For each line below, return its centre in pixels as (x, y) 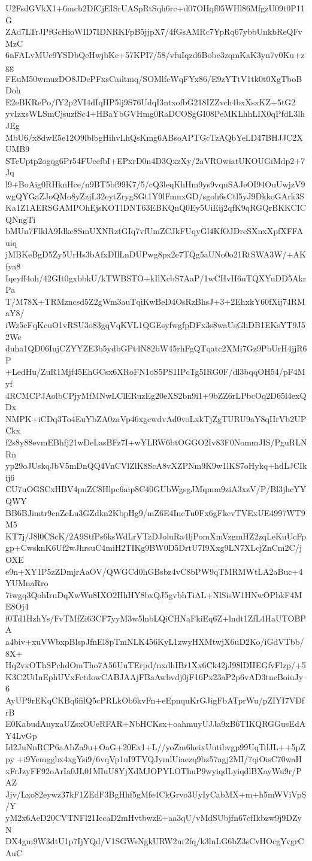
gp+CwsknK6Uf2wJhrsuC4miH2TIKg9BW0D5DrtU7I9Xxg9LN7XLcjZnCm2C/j (154, 548)
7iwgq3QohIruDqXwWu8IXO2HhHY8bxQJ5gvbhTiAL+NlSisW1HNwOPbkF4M (154, 594)
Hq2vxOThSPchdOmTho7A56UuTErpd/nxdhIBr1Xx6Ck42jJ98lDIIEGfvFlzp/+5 (156, 665)
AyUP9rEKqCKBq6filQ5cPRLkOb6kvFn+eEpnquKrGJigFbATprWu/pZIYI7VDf (155, 700)
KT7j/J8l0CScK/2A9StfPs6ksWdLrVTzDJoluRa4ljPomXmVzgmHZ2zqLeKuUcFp (156, 536)
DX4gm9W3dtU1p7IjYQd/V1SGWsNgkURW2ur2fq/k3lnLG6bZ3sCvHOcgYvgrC (155, 841)
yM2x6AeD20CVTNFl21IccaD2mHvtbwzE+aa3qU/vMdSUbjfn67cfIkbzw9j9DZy (154, 817)
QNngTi (21, 219)
